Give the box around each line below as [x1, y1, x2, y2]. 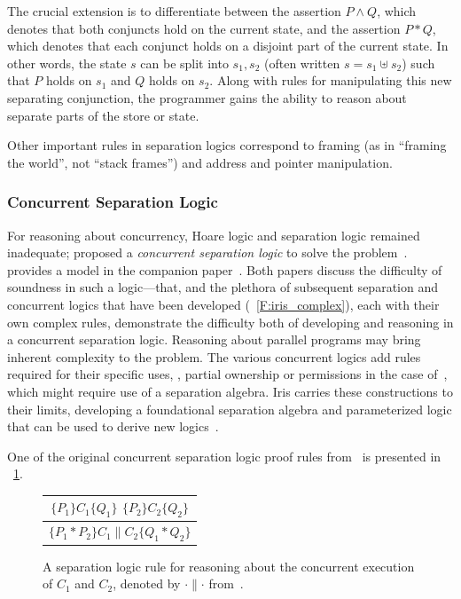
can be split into [140, 53, 229, 72]
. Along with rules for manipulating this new [209, 71, 452, 90]
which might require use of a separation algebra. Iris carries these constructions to [7, 382, 453, 400]
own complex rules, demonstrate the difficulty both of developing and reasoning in [7, 312, 454, 331]
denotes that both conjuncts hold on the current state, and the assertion [7, 19, 401, 37]
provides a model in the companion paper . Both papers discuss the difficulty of [7, 260, 442, 279]
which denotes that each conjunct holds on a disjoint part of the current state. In [7, 36, 449, 55]
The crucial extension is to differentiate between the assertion [7, 2, 341, 20]
